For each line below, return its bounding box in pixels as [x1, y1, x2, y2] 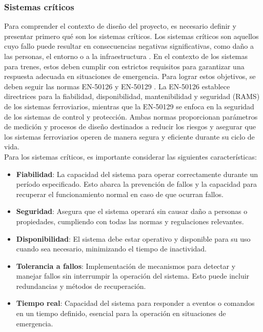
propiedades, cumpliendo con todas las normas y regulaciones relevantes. [16, 216, 244, 226]
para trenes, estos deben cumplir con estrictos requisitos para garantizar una [4, 61, 245, 71]
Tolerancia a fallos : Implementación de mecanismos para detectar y [16, 260, 236, 271]
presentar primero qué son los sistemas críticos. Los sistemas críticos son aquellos [4, 30, 259, 41]
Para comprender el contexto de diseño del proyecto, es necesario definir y [4, 21, 236, 31]
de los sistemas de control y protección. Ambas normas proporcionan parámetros [4, 111, 258, 122]
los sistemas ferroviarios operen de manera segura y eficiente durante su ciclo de [4, 131, 255, 142]
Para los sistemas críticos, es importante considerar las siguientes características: [4, 151, 257, 162]
